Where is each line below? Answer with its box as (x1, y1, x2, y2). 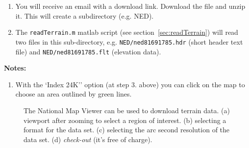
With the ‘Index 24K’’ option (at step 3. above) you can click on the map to (15, 79, 245, 89)
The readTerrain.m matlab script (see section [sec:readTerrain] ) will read (15, 27, 238, 37)
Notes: (4, 63, 26, 73)
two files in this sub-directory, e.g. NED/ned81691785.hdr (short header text (15, 36, 243, 47)
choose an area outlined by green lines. (15, 89, 132, 99)
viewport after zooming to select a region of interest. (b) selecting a (24, 115, 226, 125)
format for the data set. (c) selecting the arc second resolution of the (24, 124, 230, 135)
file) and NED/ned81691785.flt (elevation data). (15, 46, 161, 56)
